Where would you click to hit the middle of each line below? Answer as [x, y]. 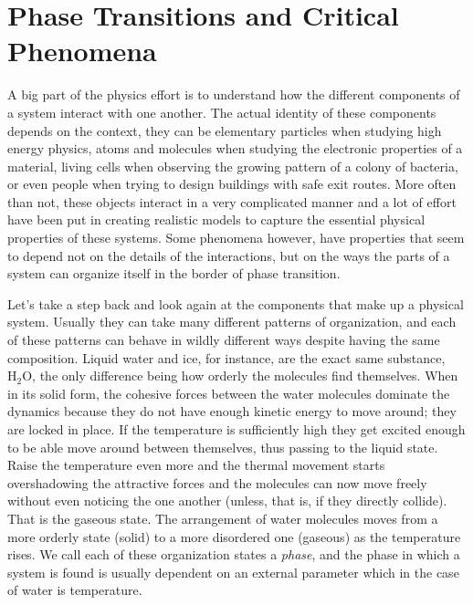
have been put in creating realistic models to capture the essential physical [216, 219]
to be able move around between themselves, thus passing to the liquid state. [223, 447]
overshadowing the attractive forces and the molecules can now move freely [217, 482]
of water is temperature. [75, 590]
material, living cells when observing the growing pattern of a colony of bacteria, [233, 166]
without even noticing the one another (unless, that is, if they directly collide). [227, 501]
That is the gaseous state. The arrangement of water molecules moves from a [223, 518]
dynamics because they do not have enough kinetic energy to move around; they [232, 411]
